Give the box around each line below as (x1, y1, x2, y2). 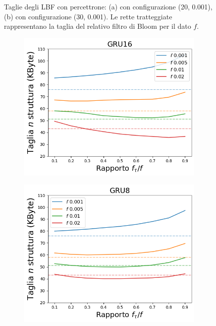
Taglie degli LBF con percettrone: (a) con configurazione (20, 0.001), (4, 1, 213, 11)
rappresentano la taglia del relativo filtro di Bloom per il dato (4, 21, 191, 31)
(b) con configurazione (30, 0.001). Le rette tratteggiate (4, 11, 172, 21)
